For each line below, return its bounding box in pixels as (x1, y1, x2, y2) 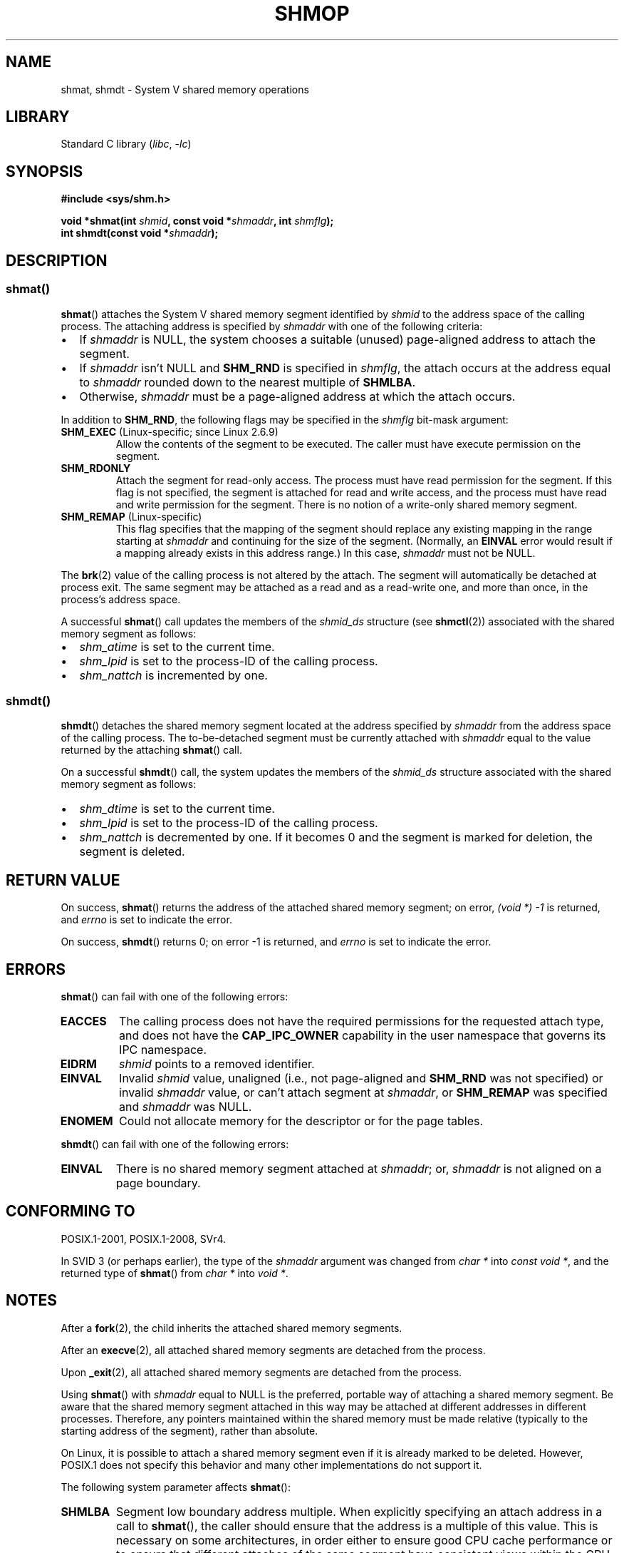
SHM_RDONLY (61, 461, 131, 474)
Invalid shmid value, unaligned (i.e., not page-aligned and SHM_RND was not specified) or (119, 1070, 603, 1085)
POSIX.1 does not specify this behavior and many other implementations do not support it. (61, 1458, 482, 1471)
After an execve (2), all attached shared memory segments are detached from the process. (61, 1343, 486, 1356)
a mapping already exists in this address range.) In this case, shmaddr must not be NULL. (115, 546, 536, 559)
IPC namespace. (119, 1042, 207, 1057)
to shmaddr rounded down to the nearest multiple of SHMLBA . (79, 374, 416, 389)
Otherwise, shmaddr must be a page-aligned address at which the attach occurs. (79, 389, 516, 404)
